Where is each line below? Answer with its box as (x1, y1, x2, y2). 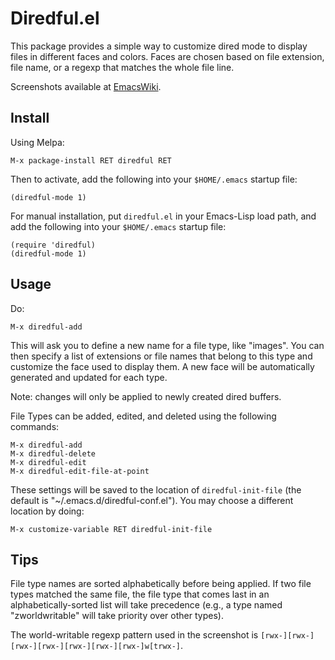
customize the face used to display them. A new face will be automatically (10, 360, 315, 372)
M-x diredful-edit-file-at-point (10, 466, 150, 476)
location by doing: (10, 505, 85, 517)
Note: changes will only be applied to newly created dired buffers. (10, 390, 282, 402)
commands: (10, 420, 60, 432)
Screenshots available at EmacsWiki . (10, 80, 162, 92)
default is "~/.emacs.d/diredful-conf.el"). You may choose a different (10, 494, 294, 506)
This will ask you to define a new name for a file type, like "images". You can (10, 339, 325, 351)
